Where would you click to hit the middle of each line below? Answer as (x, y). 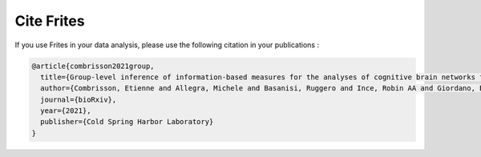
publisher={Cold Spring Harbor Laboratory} (127, 122)
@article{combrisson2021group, (93, 66)
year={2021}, (66, 111)
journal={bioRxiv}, (79, 99)
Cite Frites (50, 21)
